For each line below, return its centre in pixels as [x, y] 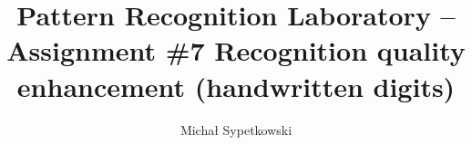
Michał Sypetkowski [236, 129]
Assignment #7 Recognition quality [236, 50]
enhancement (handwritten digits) [236, 86]
